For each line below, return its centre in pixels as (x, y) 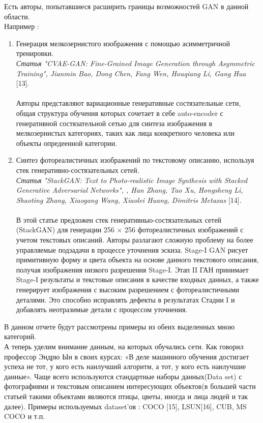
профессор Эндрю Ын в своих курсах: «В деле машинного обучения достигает (127, 356)
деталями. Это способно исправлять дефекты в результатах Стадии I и (125, 299)
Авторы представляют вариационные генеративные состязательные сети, (128, 103)
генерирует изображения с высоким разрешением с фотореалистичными (128, 290)
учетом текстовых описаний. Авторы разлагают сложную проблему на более (135, 240)
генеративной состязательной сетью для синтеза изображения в (114, 123)
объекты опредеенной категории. (67, 143)
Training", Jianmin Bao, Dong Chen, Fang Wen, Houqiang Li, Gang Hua (131, 73)
